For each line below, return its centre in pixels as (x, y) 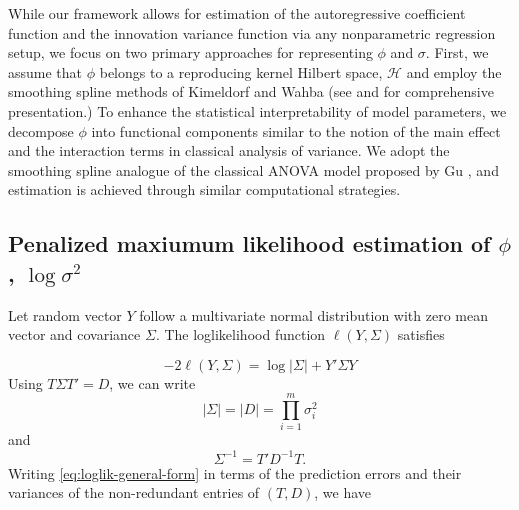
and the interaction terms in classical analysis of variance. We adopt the (229, 150)
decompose (41, 130)
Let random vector (65, 314)
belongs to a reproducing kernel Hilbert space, (241, 71)
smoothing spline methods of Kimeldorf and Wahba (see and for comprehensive (251, 91)
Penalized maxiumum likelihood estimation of (249, 243)
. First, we (457, 52)
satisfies (421, 334)
